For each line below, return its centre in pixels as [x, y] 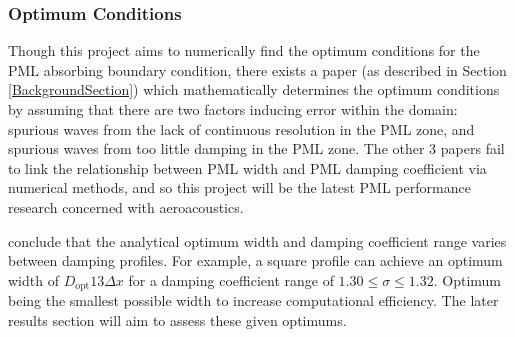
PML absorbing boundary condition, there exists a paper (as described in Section [257, 69]
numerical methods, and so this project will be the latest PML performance [239, 187]
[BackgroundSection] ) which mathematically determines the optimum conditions [254, 89]
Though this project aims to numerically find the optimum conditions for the [244, 50]
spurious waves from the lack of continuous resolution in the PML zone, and [241, 128]
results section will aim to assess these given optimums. [177, 319]
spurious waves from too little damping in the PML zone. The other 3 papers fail [256, 148]
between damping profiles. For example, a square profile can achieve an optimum [255, 260]
